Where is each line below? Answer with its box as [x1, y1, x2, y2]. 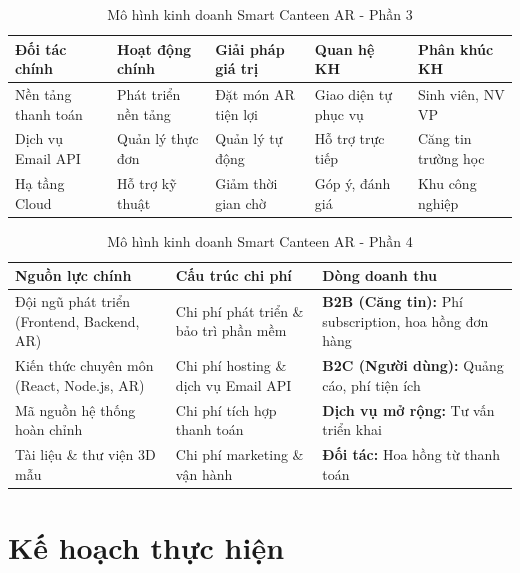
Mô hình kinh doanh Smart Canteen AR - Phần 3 [107, 4, 413, 24]
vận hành [175, 463, 233, 484]
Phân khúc [417, 38, 494, 59]
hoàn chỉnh [15, 419, 83, 440]
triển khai [322, 419, 382, 440]
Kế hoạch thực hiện [8, 526, 285, 567]
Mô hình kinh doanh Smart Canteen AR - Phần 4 [107, 230, 413, 251]
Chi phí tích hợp [175, 399, 277, 420]
